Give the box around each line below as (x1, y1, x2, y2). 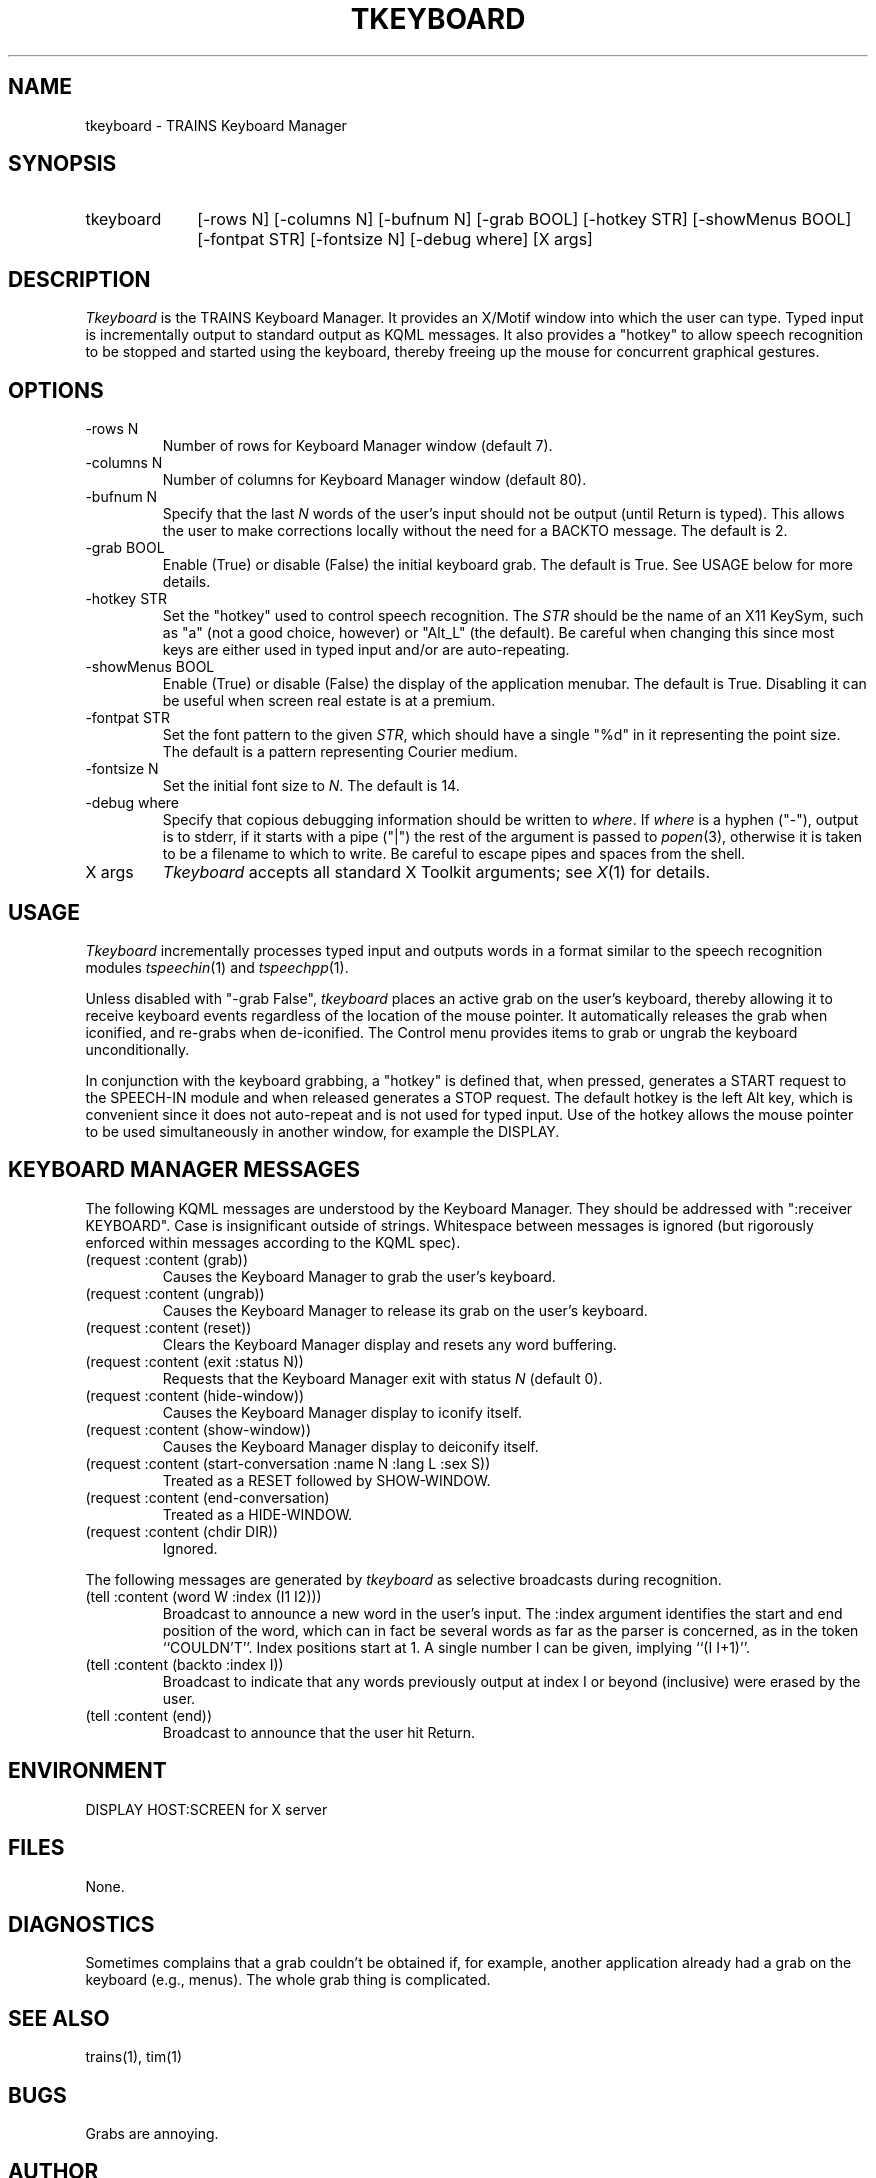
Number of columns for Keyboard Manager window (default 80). (162, 471, 587, 489)
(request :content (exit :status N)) (85, 1352, 304, 1370)
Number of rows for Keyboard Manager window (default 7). (162, 437, 553, 455)
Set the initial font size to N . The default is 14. (162, 777, 460, 795)
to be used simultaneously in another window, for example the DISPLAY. (85, 1122, 560, 1140)
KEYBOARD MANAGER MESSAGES (8, 1157, 360, 1183)
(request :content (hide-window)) (85, 1386, 305, 1404)
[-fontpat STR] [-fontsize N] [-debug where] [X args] (197, 229, 593, 250)
